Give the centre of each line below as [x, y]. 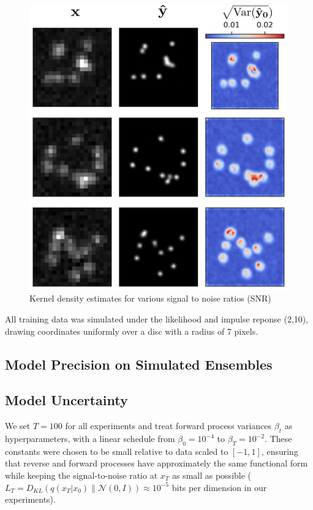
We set [18, 426]
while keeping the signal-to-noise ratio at [81, 475]
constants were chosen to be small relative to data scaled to [117, 451]
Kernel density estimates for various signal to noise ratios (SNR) [150, 298]
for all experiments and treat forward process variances [168, 426]
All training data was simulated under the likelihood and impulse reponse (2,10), [157, 319]
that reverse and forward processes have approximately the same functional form [156, 463]
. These [278, 438]
